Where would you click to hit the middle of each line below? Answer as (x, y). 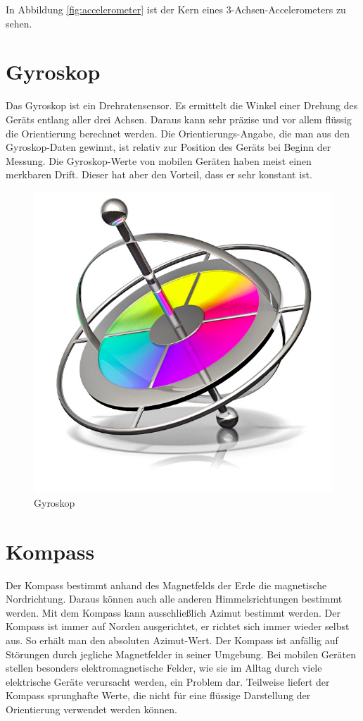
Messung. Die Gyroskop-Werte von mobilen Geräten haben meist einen (159, 160)
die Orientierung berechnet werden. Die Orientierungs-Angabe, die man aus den (178, 133)
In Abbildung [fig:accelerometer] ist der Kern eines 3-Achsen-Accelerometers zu (176, 9)
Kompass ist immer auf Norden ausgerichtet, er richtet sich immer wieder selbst (178, 626)
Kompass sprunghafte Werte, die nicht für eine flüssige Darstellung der (158, 695)
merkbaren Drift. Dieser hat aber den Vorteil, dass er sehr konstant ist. (159, 174)
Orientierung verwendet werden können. (92, 709)
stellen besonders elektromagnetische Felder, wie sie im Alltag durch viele (164, 668)
